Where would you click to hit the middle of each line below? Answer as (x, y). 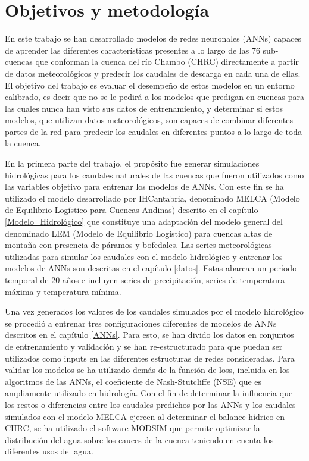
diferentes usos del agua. (49, 451)
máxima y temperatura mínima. (63, 291)
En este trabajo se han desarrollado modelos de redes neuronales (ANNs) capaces (153, 38)
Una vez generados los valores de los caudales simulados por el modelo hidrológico (154, 311)
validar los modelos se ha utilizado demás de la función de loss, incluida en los (147, 370)
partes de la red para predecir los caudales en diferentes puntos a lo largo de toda (154, 131)
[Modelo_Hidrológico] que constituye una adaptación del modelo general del (144, 222)
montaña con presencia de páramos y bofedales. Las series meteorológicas (138, 245)
